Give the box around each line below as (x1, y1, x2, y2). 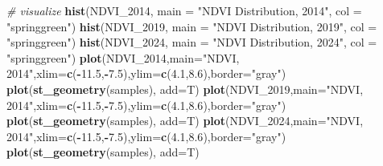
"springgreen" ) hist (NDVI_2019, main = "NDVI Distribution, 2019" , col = (6, 18, 377, 34)
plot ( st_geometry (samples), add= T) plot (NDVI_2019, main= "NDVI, (6, 80, 364, 97)
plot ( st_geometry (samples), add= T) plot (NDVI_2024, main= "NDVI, (6, 112, 364, 129)
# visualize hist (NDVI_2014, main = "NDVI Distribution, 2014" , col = (6, 2, 362, 18)
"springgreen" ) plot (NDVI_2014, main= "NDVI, (6, 49, 240, 66)
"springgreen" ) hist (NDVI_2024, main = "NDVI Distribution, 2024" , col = (6, 34, 377, 51)
